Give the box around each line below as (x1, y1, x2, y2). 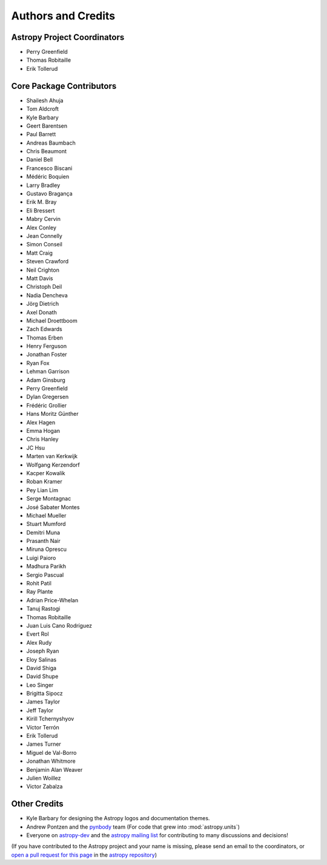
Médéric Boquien (26, 173, 70, 180)
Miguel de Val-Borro (26, 749, 77, 756)
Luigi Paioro (26, 554, 56, 561)
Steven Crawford (26, 258, 69, 265)
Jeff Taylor (26, 706, 54, 714)
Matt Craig (26, 249, 53, 257)
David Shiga (26, 664, 57, 671)
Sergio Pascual (26, 571, 64, 578)
